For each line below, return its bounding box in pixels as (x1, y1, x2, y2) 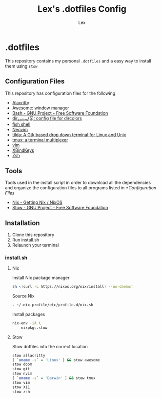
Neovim (12, 127, 28, 133)
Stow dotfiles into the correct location (12, 343, 88, 349)
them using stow (5, 63, 38, 69)
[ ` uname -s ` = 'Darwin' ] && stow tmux (12, 376, 96, 381)
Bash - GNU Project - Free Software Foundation (12, 110, 108, 116)
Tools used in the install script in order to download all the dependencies (5, 179, 151, 186)
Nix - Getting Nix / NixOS (12, 199, 62, 205)
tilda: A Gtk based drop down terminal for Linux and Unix (12, 132, 126, 138)
